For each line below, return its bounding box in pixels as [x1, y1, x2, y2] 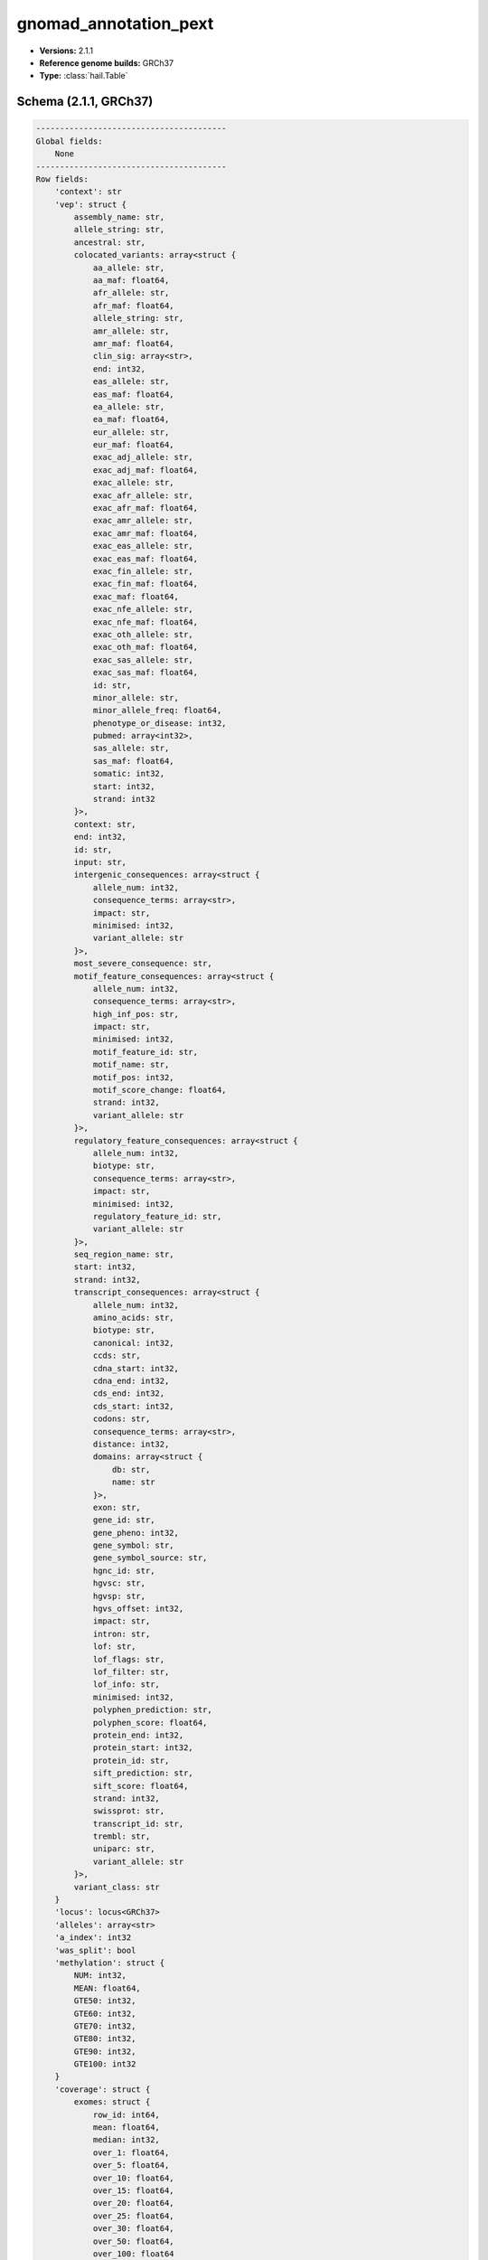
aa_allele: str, [92, 262, 165, 273]
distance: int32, [92, 1438, 170, 1449]
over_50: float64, [92, 2236, 175, 2246]
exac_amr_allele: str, [92, 515, 193, 526]
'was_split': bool [54, 1945, 136, 1955]
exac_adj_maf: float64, [92, 465, 199, 475]
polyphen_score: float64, [92, 1718, 208, 1728]
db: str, [111, 1464, 151, 1474]
